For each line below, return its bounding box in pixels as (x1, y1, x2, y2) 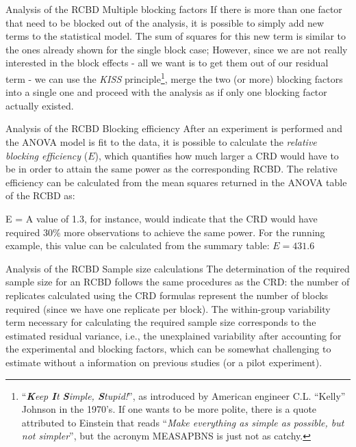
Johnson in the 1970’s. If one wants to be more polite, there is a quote (21, 402, 317, 416)
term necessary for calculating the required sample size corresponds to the (5, 315, 316, 329)
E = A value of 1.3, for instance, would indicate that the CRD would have (5, 211, 318, 225)
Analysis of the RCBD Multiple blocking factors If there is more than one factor (5, 2, 342, 16)
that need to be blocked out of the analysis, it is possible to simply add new (5, 15, 325, 29)
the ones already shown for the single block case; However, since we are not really (5, 42, 348, 56)
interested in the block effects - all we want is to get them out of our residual (5, 55, 329, 70)
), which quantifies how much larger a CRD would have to (94, 148, 339, 162)
